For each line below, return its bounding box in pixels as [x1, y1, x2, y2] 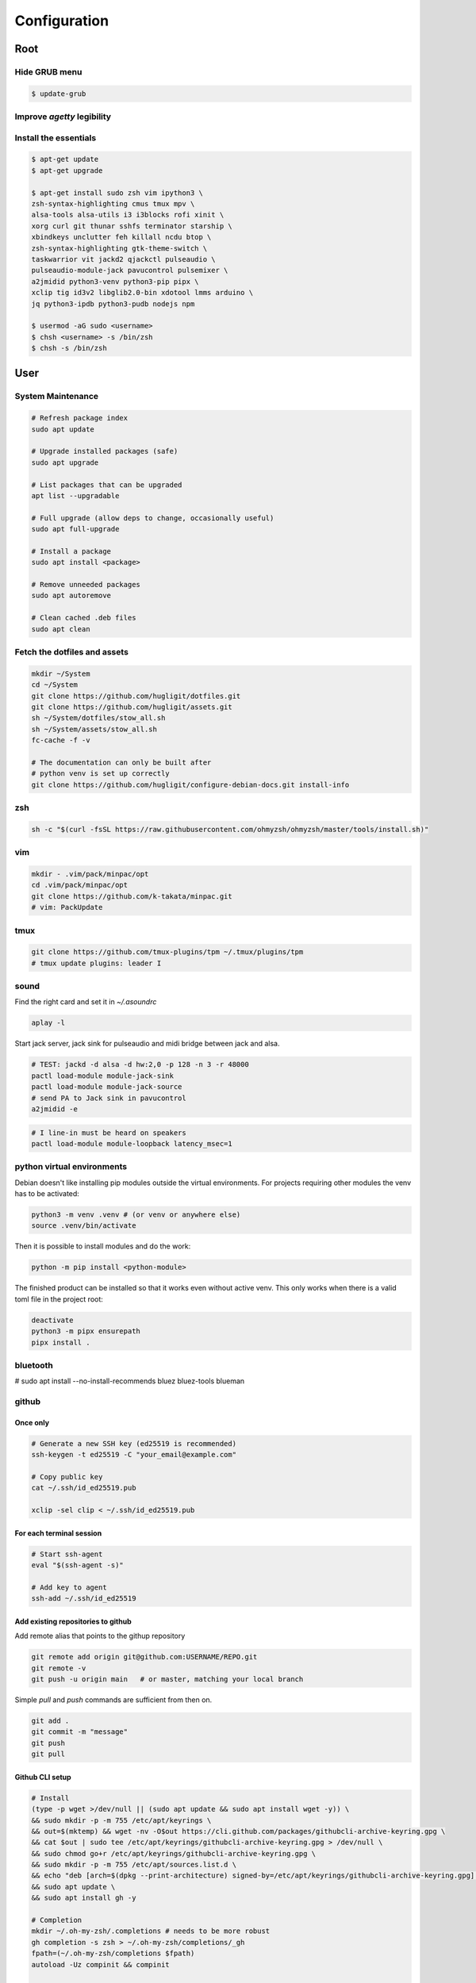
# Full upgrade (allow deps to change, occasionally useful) [31, 513, 274, 523]
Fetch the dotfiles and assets [14, 646, 129, 658]
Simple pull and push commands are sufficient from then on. [14, 1695, 213, 1705]
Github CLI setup [14, 1772, 71, 1782]
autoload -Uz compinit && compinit [31, 1960, 170, 1969]
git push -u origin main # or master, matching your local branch [31, 1674, 304, 1684]
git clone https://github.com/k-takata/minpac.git [31, 892, 233, 900]
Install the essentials [14, 132, 97, 143]
